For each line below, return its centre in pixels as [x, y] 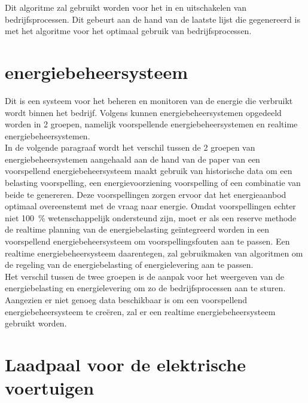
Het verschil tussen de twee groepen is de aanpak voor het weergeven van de [145, 276]
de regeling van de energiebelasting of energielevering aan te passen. [129, 265]
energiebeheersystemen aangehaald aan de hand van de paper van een [132, 159]
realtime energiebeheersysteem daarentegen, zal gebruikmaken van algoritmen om [154, 253]
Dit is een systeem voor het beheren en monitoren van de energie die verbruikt [149, 100]
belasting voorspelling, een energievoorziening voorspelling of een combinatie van [153, 183]
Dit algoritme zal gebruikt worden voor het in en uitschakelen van [126, 7]
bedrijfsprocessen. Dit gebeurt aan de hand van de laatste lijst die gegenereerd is [153, 19]
